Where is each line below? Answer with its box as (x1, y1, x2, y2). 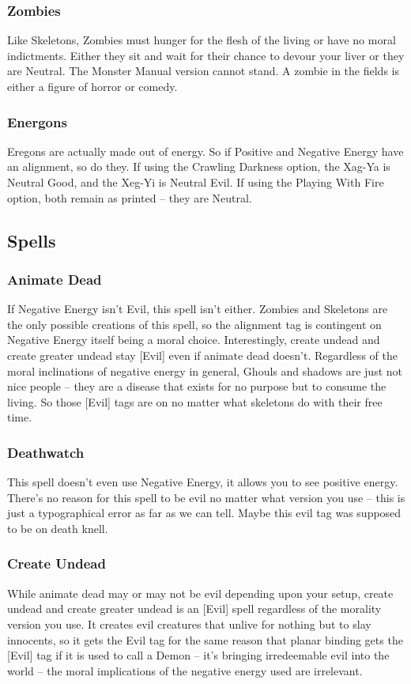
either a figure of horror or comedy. (7, 78, 178, 94)
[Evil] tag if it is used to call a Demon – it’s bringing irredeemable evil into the (7, 647, 390, 663)
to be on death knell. (7, 520, 108, 536)
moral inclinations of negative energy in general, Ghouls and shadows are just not (7, 362, 402, 379)
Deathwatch (7, 442, 85, 462)
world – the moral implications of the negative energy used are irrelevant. (7, 662, 363, 678)
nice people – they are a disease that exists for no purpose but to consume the (7, 378, 386, 395)
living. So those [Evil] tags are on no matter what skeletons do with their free (7, 393, 383, 410)
